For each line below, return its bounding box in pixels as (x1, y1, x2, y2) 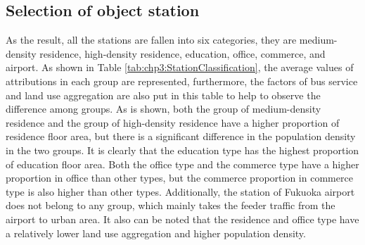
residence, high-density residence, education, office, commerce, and (39, 46, 326, 61)
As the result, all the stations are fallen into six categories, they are (6, 32, 297, 47)
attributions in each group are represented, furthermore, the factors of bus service (6, 73, 358, 88)
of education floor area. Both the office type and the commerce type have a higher (6, 156, 359, 171)
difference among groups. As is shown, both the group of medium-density (6, 101, 321, 116)
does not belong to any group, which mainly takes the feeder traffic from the (6, 198, 335, 213)
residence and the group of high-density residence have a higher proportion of (6, 115, 340, 130)
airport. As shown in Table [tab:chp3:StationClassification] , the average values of (6, 60, 354, 75)
